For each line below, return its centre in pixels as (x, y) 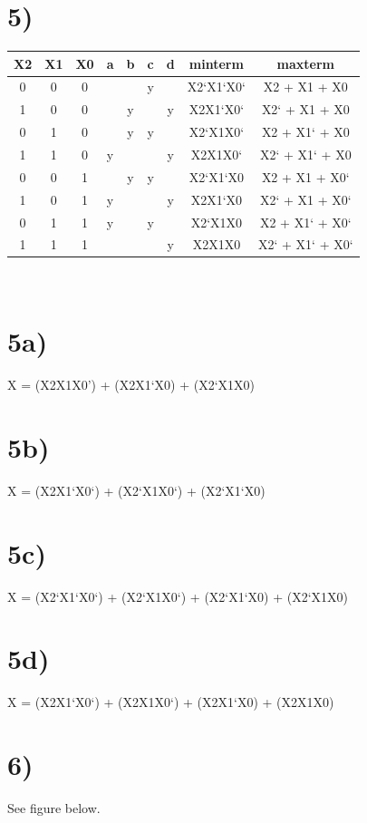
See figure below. (54, 808)
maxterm (305, 63)
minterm (216, 63)
